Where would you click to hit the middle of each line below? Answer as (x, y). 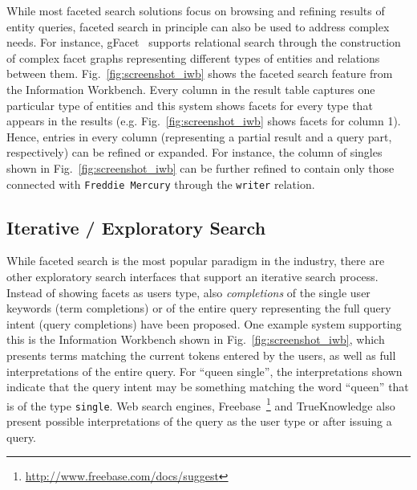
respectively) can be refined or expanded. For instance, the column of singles (194, 152)
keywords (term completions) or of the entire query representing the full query (199, 308)
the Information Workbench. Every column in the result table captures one (191, 89)
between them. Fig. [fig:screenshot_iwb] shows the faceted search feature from (200, 73)
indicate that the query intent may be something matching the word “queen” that (208, 387)
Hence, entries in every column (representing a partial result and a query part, (199, 136)
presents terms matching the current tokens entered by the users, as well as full (201, 355)
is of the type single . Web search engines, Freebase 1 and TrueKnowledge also (201, 404)
